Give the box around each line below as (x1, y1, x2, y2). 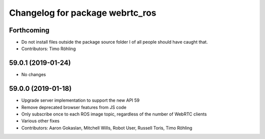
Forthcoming (9, 26, 50, 34)
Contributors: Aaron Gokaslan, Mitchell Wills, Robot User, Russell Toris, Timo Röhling (21, 125, 192, 131)
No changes (21, 72, 46, 78)
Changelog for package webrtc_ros (9, 7, 157, 18)
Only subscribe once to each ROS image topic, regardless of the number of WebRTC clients (21, 111, 207, 117)
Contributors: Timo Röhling (21, 46, 76, 52)
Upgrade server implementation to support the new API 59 (21, 97, 140, 103)
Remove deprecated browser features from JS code (21, 104, 127, 110)
